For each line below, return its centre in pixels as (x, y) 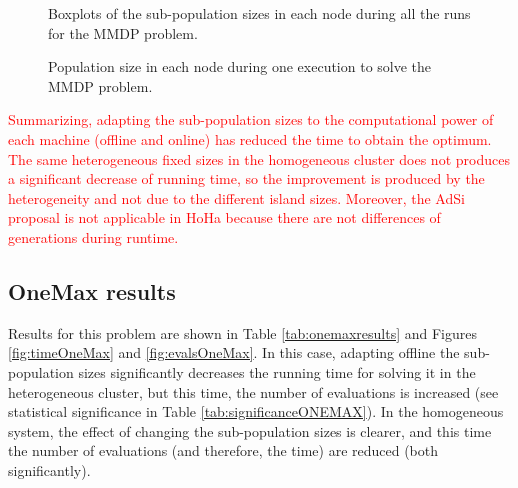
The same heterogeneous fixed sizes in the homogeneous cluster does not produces (259, 158)
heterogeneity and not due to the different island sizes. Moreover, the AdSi (236, 197)
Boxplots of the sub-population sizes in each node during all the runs (259, 13)
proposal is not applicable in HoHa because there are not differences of (224, 217)
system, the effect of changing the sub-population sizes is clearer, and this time (250, 430)
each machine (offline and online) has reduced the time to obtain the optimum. (250, 138)
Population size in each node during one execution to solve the (240, 66)
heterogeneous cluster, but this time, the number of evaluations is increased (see (253, 391)
